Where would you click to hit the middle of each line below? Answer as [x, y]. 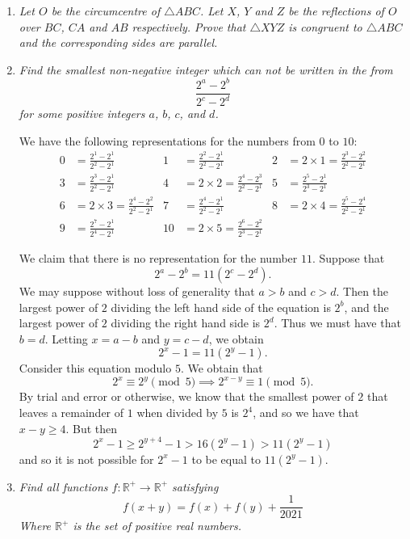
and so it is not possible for [86, 459]
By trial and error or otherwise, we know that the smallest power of [186, 396]
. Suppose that [348, 258]
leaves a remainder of [71, 413]
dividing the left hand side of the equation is [221, 307]
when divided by [178, 413]
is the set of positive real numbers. [157, 526]
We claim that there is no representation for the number [158, 258]
